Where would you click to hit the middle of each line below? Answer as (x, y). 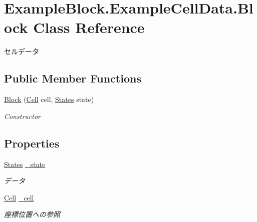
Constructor (22, 116)
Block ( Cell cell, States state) (49, 99)
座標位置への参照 (32, 214)
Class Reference (89, 27)
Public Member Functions (73, 78)
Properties (32, 143)
